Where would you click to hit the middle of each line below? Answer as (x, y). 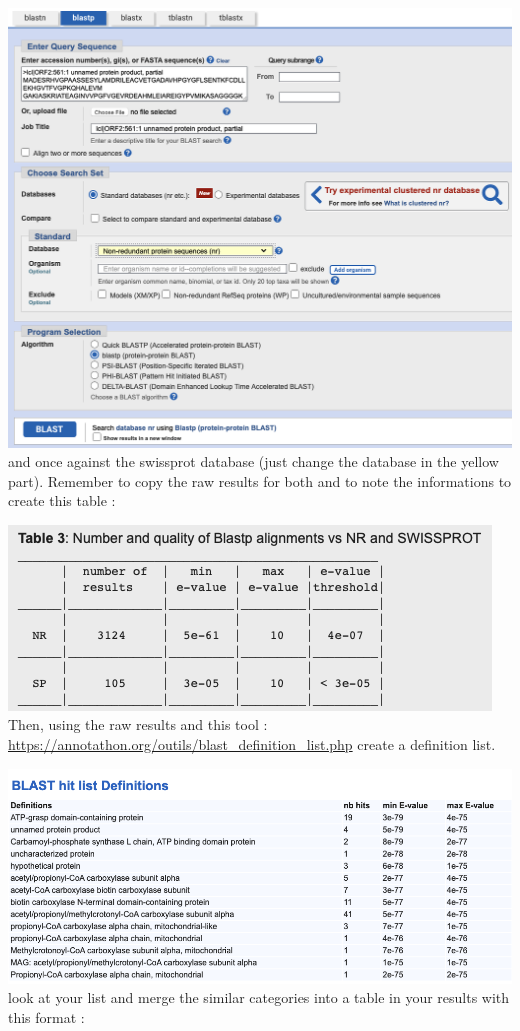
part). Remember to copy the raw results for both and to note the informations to (260, 480)
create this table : (62, 500)
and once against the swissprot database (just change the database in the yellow (253, 461)
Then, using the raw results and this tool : (138, 724)
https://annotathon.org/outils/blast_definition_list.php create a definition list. (252, 744)
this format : (46, 1017)
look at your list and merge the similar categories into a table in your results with (259, 997)
